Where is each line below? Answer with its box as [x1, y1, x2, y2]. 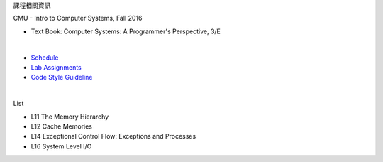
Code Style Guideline [30, 73, 93, 82]
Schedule [30, 53, 59, 62]
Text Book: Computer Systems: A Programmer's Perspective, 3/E [30, 27, 221, 36]
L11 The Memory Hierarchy [30, 112, 109, 121]
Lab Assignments [30, 63, 82, 71]
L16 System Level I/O [30, 142, 92, 151]
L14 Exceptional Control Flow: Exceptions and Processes [30, 132, 196, 141]
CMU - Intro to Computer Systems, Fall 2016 [13, 14, 143, 23]
